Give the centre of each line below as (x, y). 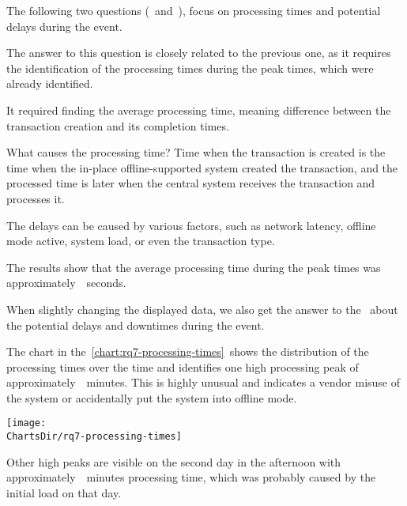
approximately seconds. (66, 283)
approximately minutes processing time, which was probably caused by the (191, 477)
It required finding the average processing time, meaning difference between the (199, 110)
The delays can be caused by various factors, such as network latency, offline (191, 225)
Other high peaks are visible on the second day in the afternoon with (174, 461)
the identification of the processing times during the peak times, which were (190, 68)
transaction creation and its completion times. (118, 125)
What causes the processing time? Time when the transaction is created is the (196, 152)
